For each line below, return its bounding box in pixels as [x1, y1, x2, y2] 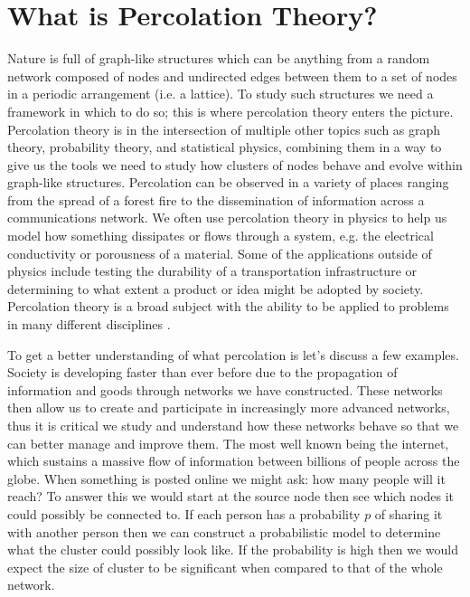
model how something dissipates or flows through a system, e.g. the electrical [7, 226, 434, 245]
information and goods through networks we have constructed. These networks [7, 380, 443, 399]
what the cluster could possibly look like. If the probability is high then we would [7, 540, 458, 559]
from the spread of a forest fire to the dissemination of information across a [7, 190, 425, 209]
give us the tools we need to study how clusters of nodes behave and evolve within [7, 155, 463, 174]
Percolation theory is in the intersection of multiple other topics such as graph [7, 119, 441, 138]
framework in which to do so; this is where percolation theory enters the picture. [7, 101, 454, 120]
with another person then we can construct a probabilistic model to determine [7, 522, 441, 541]
